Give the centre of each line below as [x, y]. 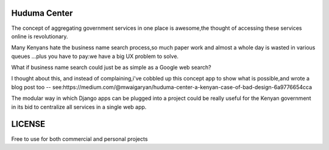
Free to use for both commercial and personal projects [80, 139]
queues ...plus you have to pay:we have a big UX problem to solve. [95, 56]
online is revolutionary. [40, 36]
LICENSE [28, 124]
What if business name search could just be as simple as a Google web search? [111, 68]
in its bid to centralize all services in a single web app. [79, 107]
